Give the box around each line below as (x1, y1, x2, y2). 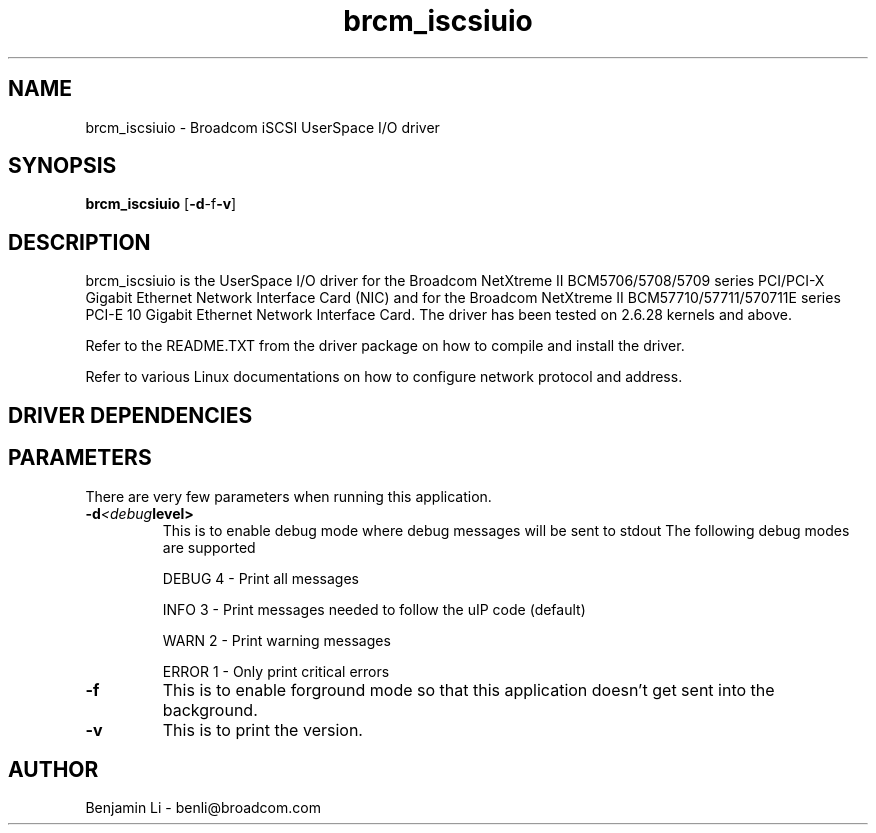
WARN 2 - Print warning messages (162, 631, 391, 649)
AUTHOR (8, 756, 99, 782)
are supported (162, 538, 256, 556)
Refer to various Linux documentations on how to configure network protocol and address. (85, 368, 683, 386)
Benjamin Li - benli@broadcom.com (85, 799, 321, 817)
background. (162, 699, 258, 720)
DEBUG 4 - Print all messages (162, 569, 359, 587)
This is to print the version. (162, 719, 363, 740)
